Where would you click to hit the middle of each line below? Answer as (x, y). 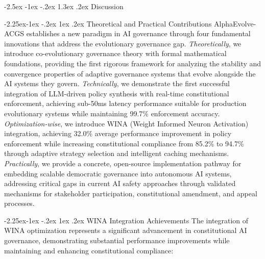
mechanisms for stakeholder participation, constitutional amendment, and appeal (131, 193)
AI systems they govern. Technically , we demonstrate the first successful (117, 83)
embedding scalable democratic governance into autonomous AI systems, (118, 173)
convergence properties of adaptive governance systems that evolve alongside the (130, 73)
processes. (19, 203)
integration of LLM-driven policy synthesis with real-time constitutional (117, 93)
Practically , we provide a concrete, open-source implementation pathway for (123, 163)
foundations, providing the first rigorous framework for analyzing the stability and (133, 63)
